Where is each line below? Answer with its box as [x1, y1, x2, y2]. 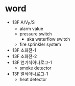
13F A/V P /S [12, 19, 35, 26]
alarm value [19, 26, 43, 31]
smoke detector [19, 65, 51, 71]
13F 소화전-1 [12, 47, 37, 53]
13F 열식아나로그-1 [12, 71, 48, 77]
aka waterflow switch [26, 36, 70, 42]
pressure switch [19, 30, 52, 37]
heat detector [19, 76, 47, 82]
